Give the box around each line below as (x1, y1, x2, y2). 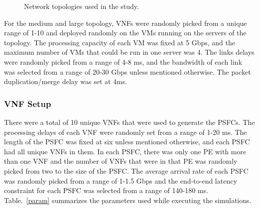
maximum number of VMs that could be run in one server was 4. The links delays (4, 47, 255, 57)
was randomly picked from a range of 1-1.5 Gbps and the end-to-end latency (4, 175, 237, 186)
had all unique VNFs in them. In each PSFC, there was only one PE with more (4, 146, 247, 156)
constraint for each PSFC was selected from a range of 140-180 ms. (4, 185, 208, 196)
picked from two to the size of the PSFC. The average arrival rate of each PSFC (4, 165, 249, 176)
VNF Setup (4, 97, 51, 109)
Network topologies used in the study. (24, 1, 139, 11)
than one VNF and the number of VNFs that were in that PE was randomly (4, 156, 238, 166)
